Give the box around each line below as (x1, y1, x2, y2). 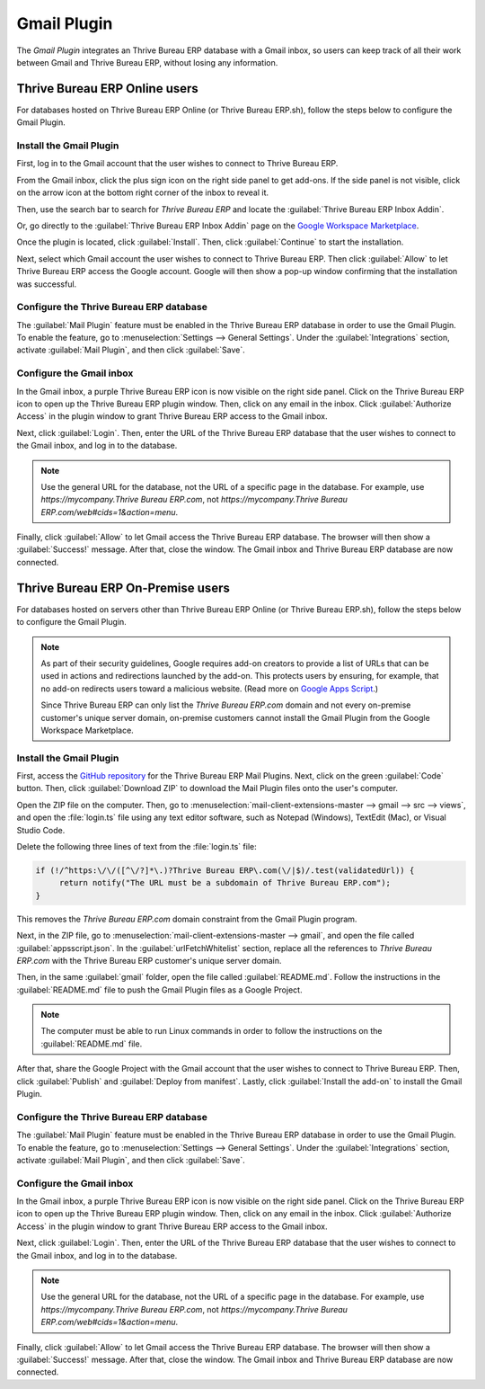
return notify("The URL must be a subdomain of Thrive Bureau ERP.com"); (58, 877, 391, 888)
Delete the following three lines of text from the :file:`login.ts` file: (16, 841, 257, 851)
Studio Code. (16, 824, 66, 835)
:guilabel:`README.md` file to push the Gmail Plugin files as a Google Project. (16, 984, 303, 995)
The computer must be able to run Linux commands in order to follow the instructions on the (40, 1026, 383, 1037)
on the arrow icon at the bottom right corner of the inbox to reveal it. (16, 187, 269, 198)
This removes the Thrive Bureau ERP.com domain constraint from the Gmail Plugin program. (16, 913, 357, 924)
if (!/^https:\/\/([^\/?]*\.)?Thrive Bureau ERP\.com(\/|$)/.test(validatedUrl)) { (35, 865, 415, 876)
